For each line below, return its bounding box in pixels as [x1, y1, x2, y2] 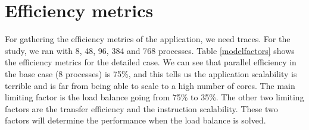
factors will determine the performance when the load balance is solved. [5, 114, 266, 126]
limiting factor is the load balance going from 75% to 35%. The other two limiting [5, 91, 304, 103]
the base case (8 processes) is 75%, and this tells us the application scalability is [5, 67, 297, 80]
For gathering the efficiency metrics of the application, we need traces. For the [5, 33, 291, 45]
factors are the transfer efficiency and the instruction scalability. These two [5, 102, 278, 115]
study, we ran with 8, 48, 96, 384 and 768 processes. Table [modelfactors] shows [5, 44, 295, 56]
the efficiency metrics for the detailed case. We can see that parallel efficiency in [5, 56, 296, 68]
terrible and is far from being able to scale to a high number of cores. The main [5, 79, 295, 91]
